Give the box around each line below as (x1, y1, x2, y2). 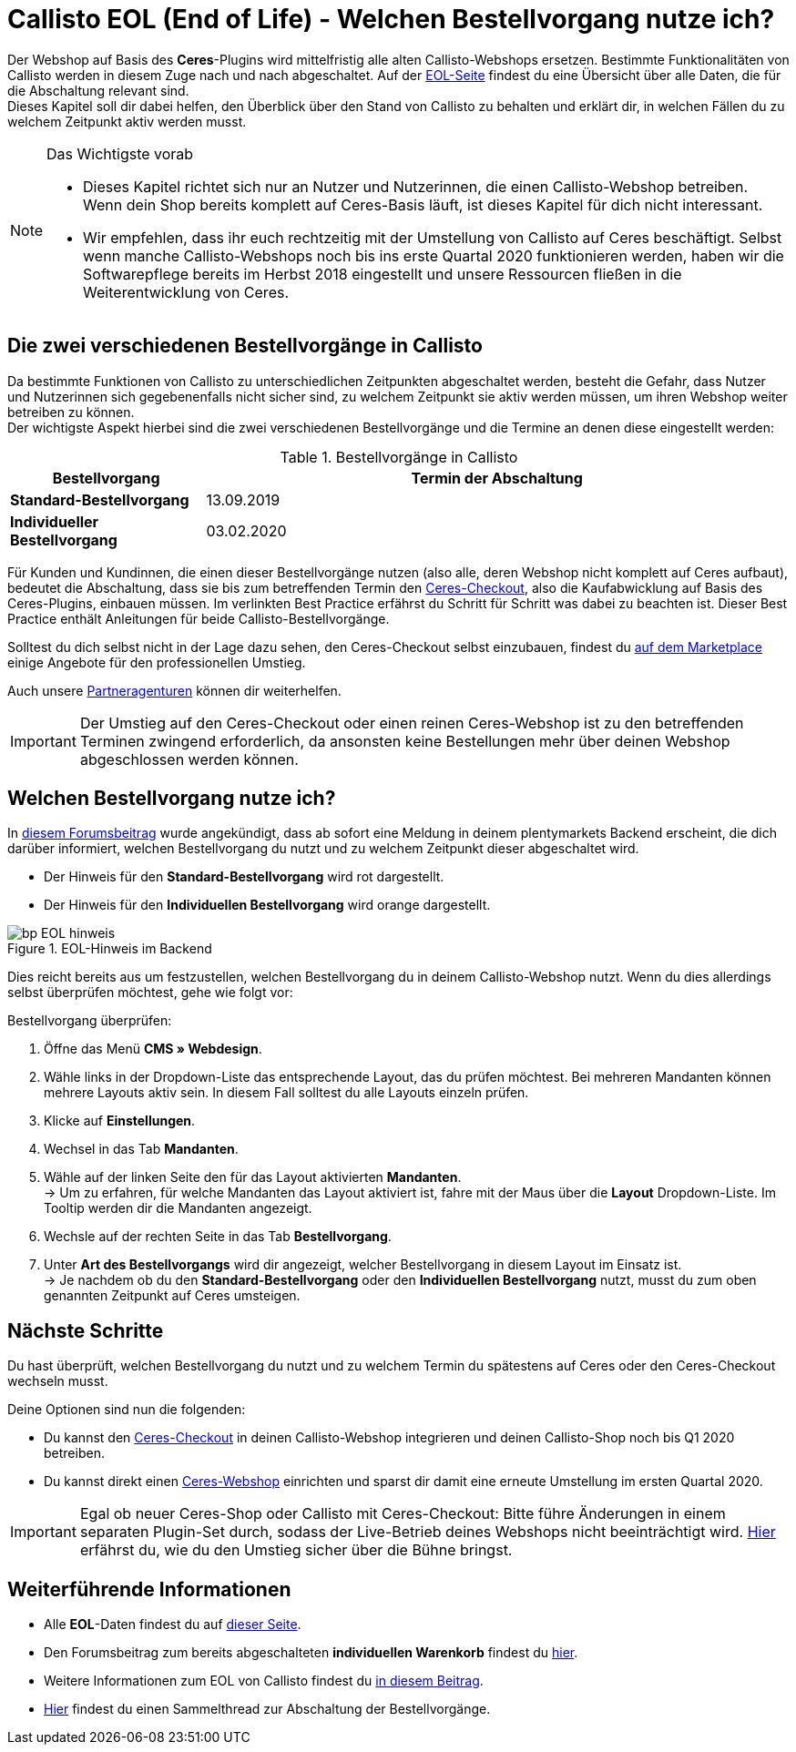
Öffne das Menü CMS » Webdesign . (44, 1041, 262, 1057)
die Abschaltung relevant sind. (7, 82, 189, 98)
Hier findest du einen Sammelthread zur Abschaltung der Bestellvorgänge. (44, 1701, 491, 1717)
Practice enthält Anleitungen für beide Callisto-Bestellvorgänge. (7, 610, 390, 626)
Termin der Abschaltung (411, 468, 583, 487)
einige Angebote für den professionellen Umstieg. (7, 654, 306, 670)
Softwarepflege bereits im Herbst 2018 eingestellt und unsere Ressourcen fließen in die (83, 264, 682, 283)
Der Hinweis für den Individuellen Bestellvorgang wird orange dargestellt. (44, 897, 491, 913)
